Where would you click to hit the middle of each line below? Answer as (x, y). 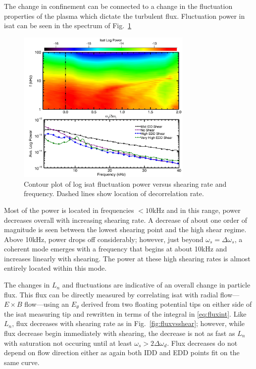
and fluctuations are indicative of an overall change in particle (156, 285)
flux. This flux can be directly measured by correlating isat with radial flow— (122, 294)
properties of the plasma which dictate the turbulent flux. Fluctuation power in (125, 16)
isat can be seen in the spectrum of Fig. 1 (68, 25)
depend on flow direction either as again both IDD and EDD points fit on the (122, 352)
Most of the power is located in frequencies (69, 210)
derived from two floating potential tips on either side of (167, 304)
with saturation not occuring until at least (68, 343)
